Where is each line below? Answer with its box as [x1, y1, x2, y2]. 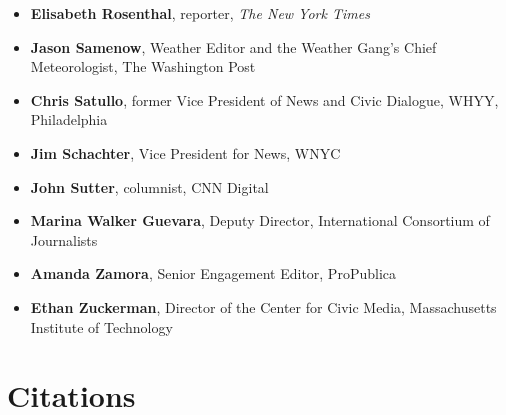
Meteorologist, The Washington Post [30, 56, 256, 77]
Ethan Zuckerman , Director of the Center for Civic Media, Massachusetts [30, 296, 497, 317]
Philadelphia [30, 109, 108, 130]
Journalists [30, 229, 98, 250]
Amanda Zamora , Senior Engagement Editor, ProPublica [30, 263, 396, 284]
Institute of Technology [30, 316, 173, 337]
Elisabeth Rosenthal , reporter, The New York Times [30, 3, 370, 23]
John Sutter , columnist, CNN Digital [30, 176, 269, 197]
